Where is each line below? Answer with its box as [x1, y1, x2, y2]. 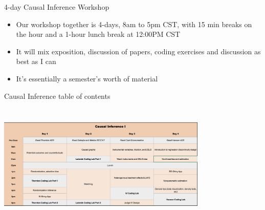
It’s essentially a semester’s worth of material [16, 73, 158, 83]
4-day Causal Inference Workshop [4, 2, 109, 12]
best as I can [16, 56, 56, 67]
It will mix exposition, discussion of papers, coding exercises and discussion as [16, 46, 261, 56]
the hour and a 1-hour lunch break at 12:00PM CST [16, 29, 181, 39]
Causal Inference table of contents [4, 90, 111, 101]
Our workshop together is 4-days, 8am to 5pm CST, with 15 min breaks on [16, 18, 252, 29]
